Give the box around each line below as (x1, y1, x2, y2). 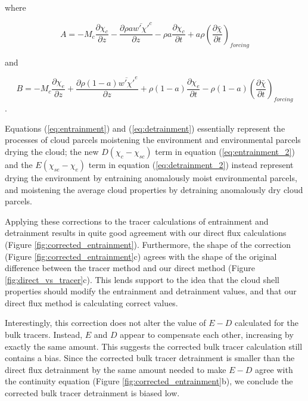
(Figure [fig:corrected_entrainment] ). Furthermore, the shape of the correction (5, 238, 291, 250)
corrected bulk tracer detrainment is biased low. (5, 387, 180, 399)
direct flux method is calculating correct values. (5, 296, 178, 309)
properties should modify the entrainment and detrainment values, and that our (5, 285, 297, 297)
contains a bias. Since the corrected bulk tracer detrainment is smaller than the (5, 352, 295, 364)
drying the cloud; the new (5, 145, 99, 157)
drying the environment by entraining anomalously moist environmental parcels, (5, 171, 297, 184)
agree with (254, 363, 293, 375)
